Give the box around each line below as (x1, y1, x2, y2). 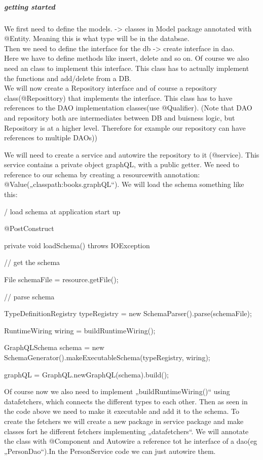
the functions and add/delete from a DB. (4, 72, 131, 83)
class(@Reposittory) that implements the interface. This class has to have (4, 92, 233, 103)
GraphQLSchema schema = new (4, 342, 104, 353)
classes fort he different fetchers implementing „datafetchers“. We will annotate (4, 426, 249, 436)
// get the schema (4, 257, 60, 267)
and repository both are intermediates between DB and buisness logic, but (4, 112, 235, 123)
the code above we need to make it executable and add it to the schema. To (4, 406, 239, 416)
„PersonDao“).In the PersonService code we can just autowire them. (4, 445, 216, 456)
